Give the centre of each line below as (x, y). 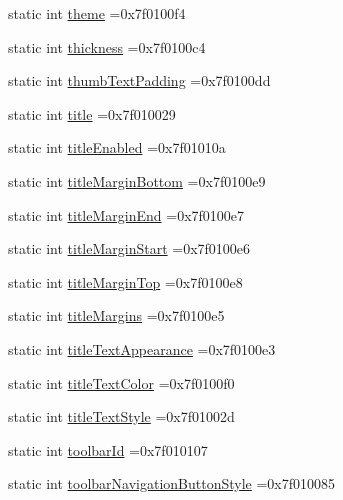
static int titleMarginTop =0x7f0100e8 (125, 281)
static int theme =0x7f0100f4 (97, 13)
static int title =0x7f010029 (92, 113)
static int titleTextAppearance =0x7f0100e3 (142, 348)
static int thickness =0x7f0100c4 (107, 46)
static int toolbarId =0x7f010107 (108, 449)
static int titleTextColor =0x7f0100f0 (121, 382)
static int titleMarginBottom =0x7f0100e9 (137, 180)
